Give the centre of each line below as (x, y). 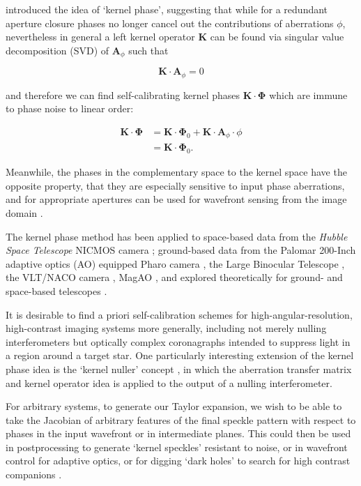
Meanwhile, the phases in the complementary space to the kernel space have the (176, 172)
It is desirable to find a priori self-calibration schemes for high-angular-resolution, (179, 314)
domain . (24, 212)
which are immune (308, 94)
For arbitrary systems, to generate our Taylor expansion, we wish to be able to (174, 406)
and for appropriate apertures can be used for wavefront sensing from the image (176, 199)
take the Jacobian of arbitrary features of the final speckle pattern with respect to (181, 419)
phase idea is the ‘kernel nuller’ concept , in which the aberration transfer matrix (179, 369)
